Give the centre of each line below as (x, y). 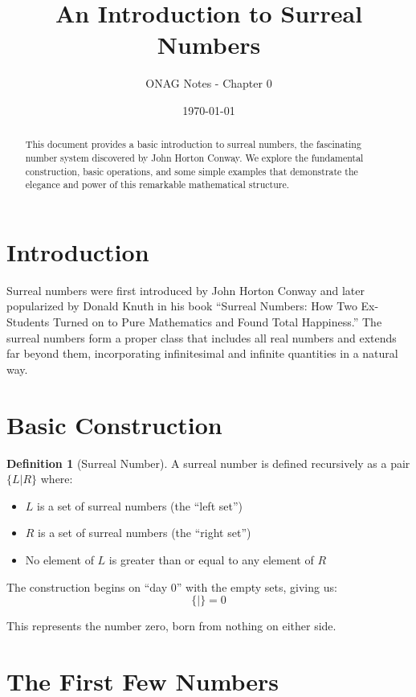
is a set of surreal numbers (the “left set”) (140, 505)
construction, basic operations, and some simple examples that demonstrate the (192, 171)
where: (57, 479)
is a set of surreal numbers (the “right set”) (145, 533)
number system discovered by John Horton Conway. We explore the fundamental (194, 157)
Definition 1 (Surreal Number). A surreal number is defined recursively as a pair (208, 463)
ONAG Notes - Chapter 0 (209, 83)
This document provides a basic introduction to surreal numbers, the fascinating (193, 144)
